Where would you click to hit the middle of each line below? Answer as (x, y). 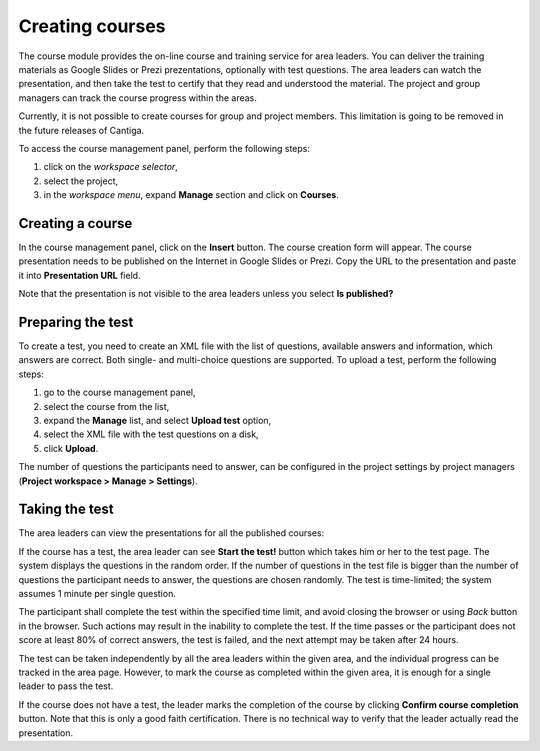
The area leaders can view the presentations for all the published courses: (171, 533)
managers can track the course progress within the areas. (137, 97)
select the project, (81, 181)
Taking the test (66, 509)
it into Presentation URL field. (79, 275)
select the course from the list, (106, 406)
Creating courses (92, 26)
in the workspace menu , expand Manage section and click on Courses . (191, 195)
